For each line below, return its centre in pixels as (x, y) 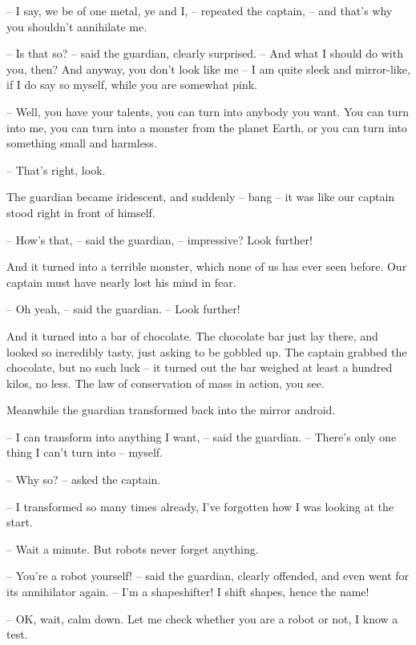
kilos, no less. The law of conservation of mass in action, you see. (166, 383)
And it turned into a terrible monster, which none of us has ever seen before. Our (207, 266)
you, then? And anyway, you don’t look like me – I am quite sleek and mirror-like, (208, 69)
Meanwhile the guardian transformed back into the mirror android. (171, 410)
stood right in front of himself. (81, 212)
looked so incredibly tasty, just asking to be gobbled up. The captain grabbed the (207, 351)
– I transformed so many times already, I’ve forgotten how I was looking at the (200, 506)
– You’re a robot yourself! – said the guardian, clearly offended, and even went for (208, 576)
